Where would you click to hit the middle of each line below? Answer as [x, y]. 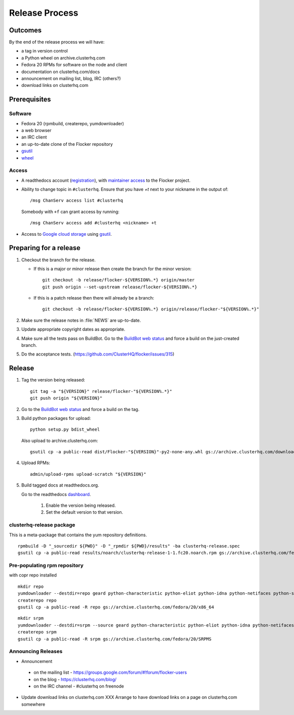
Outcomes [25, 30]
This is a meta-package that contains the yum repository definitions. [78, 535]
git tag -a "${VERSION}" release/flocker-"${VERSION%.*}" [101, 391]
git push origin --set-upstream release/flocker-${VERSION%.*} [120, 287]
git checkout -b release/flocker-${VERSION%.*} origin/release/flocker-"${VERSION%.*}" [151, 309]
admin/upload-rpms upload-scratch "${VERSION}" [88, 474]
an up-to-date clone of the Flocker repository [67, 144]
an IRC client [34, 137]
